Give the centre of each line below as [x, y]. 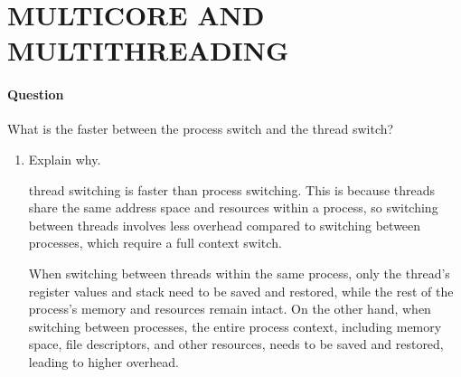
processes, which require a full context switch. [155, 243]
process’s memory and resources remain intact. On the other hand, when [230, 309]
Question [36, 94]
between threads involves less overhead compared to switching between [225, 225]
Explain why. [65, 159]
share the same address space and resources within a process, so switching [233, 207]
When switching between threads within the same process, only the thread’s [239, 273]
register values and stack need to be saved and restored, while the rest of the [241, 291]
